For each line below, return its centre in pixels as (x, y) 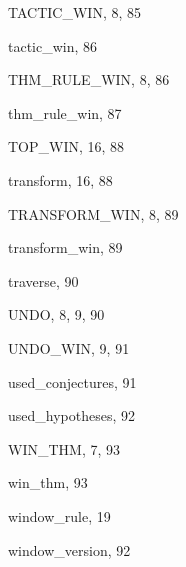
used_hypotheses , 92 (72, 415)
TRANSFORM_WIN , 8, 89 (93, 213)
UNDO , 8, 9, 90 (56, 314)
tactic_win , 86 (53, 45)
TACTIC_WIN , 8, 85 (74, 12)
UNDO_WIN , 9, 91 (69, 347)
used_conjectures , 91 (72, 381)
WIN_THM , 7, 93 (64, 448)
